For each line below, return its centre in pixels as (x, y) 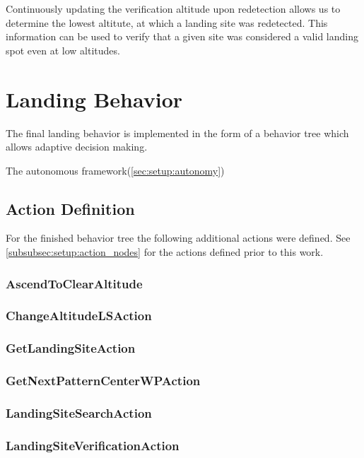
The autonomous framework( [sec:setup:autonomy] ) (115, 170)
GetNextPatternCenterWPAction (103, 381)
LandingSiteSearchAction (79, 412)
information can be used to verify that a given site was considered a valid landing (182, 36)
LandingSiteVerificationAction (93, 445)
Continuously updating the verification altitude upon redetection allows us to (173, 8)
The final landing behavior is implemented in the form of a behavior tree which (177, 133)
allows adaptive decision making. (77, 147)
